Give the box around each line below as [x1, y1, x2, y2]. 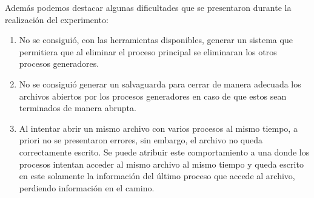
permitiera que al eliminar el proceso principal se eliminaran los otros [19, 45, 277, 58]
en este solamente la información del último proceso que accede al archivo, [19, 169, 295, 182]
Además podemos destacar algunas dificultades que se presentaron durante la [5, 1, 292, 13]
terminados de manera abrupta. [19, 101, 136, 114]
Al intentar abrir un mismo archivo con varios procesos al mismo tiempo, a [19, 121, 298, 134]
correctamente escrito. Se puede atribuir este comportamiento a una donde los [19, 145, 310, 158]
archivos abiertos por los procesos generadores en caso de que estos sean [19, 89, 287, 102]
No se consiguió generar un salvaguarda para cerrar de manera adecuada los [19, 77, 301, 90]
